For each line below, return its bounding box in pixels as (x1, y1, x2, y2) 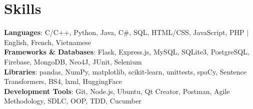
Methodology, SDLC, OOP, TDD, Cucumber (4, 95, 141, 106)
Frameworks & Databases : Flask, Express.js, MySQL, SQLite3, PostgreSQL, (4, 46, 249, 57)
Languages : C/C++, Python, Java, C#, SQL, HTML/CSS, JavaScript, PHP (4, 27, 244, 37)
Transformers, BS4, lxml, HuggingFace (4, 76, 122, 86)
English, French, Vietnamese (4, 36, 91, 47)
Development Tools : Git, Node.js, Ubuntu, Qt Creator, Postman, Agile (4, 85, 230, 96)
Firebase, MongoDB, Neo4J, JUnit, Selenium (4, 56, 142, 66)
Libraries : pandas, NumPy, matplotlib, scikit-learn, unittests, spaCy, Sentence (4, 66, 247, 76)
